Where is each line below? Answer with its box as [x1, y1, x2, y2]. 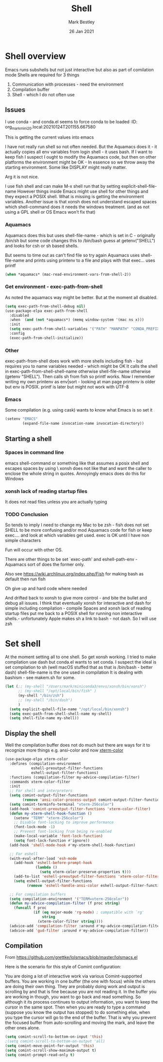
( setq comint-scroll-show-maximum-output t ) [5, 1048, 97, 1053]
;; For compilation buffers [9, 892, 66, 897]
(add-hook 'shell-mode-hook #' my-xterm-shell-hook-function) [9, 843, 136, 847]
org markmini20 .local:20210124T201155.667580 [5, 124, 96, 131]
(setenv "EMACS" [5, 416, 38, 421]
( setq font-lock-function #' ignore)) [14, 838, 90, 843]
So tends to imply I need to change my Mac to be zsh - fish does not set [5, 522, 149, 528]
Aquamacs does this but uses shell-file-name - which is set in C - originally [5, 232, 156, 238]
